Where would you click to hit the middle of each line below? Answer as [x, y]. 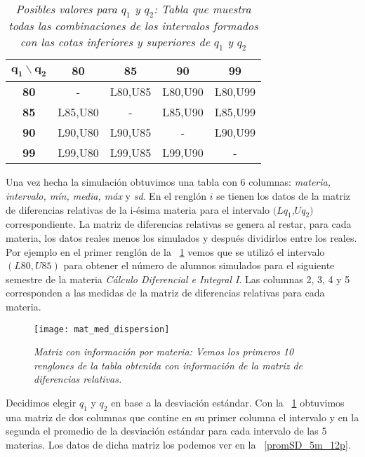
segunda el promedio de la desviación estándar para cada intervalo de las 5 [166, 431]
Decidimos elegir [41, 402]
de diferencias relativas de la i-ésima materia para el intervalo [138, 209]
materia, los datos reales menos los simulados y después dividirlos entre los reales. [181, 237]
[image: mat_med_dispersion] [102, 329]
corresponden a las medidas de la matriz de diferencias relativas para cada [165, 293]
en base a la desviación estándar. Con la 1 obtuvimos [228, 402]
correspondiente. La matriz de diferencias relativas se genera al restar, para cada [179, 224]
